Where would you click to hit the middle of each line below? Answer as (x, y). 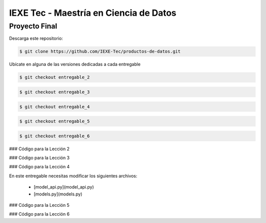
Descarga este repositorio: (36, 38)
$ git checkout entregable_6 (55, 136)
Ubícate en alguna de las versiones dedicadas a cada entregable (75, 64)
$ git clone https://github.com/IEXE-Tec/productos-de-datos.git (100, 51)
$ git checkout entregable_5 (55, 121)
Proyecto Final (33, 26)
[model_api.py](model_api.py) (64, 187)
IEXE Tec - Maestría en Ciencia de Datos (93, 13)
